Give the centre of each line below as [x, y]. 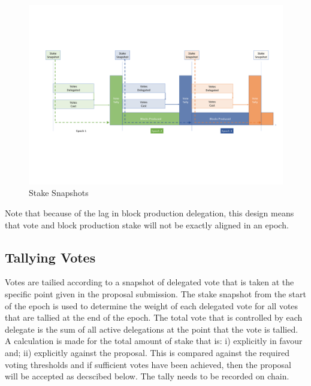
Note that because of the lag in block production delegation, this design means [150, 212]
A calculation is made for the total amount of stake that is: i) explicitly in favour [154, 341]
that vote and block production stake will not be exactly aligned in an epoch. [147, 224]
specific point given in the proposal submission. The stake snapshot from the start [155, 293]
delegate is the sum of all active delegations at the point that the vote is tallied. [152, 329]
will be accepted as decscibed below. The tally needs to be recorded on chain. [147, 376]
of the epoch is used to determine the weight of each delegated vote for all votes [152, 305]
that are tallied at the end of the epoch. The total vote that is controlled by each [154, 317]
